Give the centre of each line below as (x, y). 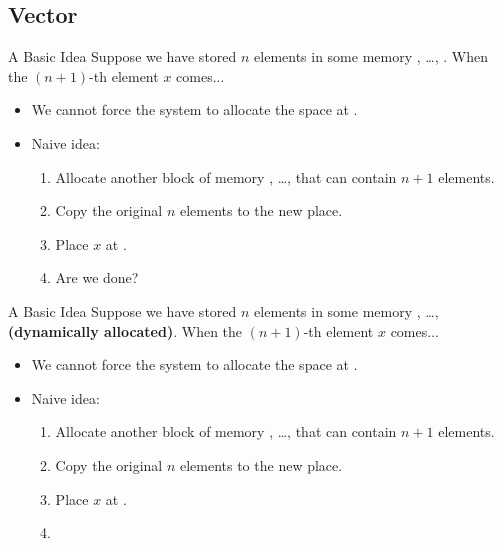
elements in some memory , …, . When (371, 56)
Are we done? (97, 277)
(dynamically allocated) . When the (125, 330)
